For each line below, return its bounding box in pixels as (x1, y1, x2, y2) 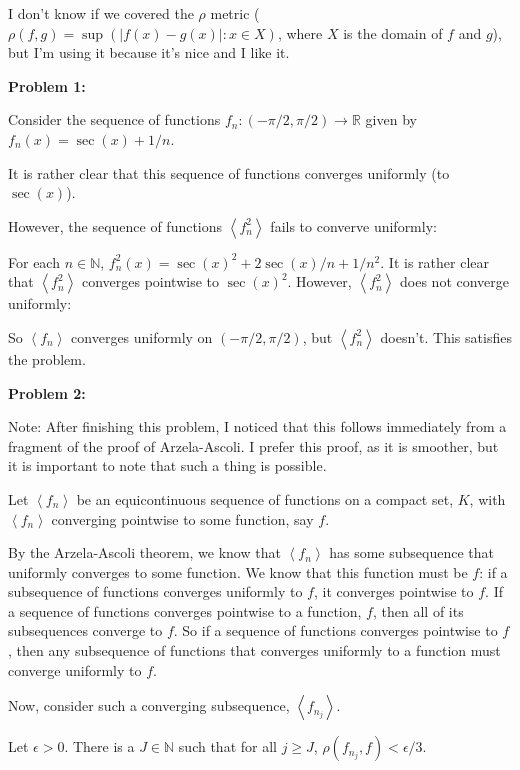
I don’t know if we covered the (8, 3, 194, 23)
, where (277, 22, 323, 43)
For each (8, 251, 60, 272)
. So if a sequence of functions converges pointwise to (173, 620, 498, 641)
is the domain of (343, 22, 443, 43)
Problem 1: (8, 75, 86, 96)
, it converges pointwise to (313, 581, 474, 602)
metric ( (210, 3, 260, 23)
